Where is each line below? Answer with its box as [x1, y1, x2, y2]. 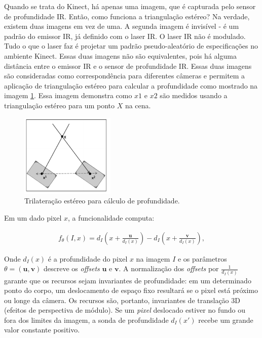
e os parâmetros [177, 253, 227, 264]
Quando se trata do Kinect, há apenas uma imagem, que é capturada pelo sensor [4, 1, 256, 11]
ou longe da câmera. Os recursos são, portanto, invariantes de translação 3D [4, 294, 240, 305]
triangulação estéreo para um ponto [4, 100, 115, 110]
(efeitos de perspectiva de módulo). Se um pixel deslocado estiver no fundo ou [4, 305, 245, 315]
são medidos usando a [160, 90, 228, 101]
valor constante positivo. [4, 324, 80, 335]
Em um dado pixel [4, 212, 62, 223]
